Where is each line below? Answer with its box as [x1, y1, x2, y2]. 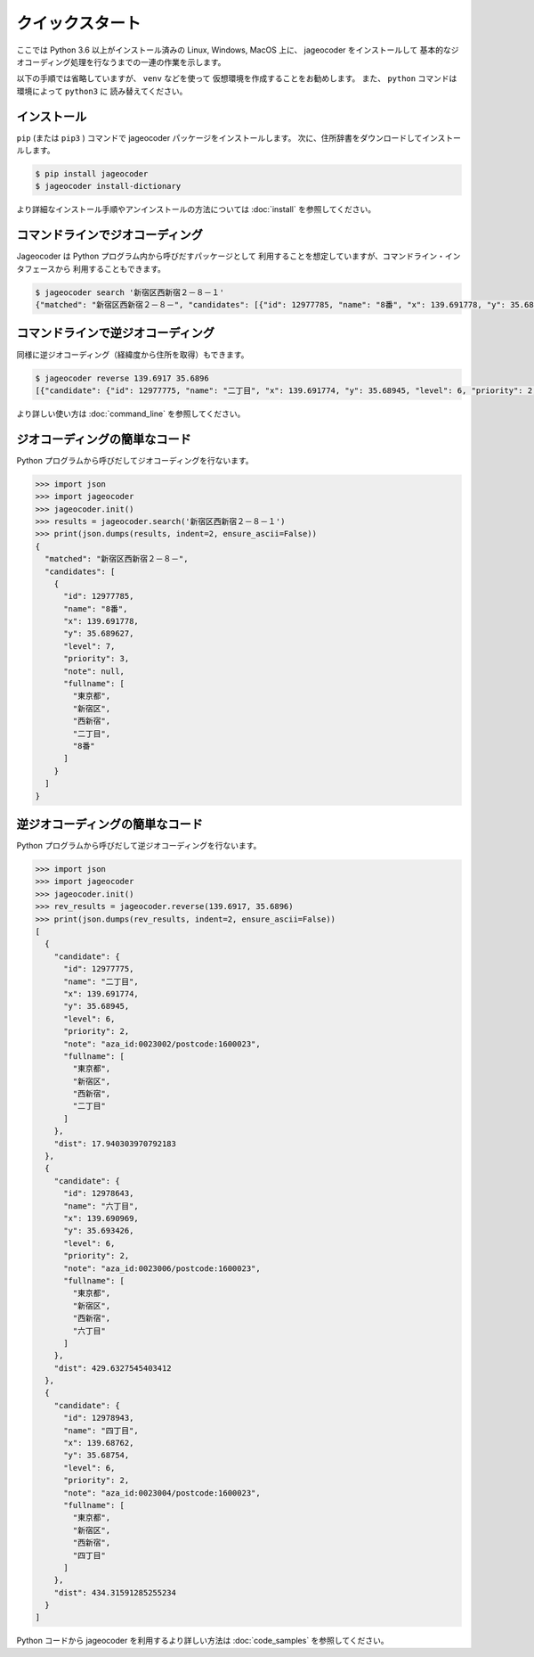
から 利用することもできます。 [54, 263, 166, 274]
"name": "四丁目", [63, 1425, 139, 1435]
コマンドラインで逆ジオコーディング [16, 325, 215, 340]
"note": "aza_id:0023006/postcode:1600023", [63, 1263, 262, 1274]
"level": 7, [63, 641, 116, 651]
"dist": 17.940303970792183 [53, 1138, 177, 1149]
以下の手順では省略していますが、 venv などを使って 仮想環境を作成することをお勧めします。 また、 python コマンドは [16, 73, 457, 84]
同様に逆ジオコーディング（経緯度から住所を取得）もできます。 [16, 349, 249, 360]
